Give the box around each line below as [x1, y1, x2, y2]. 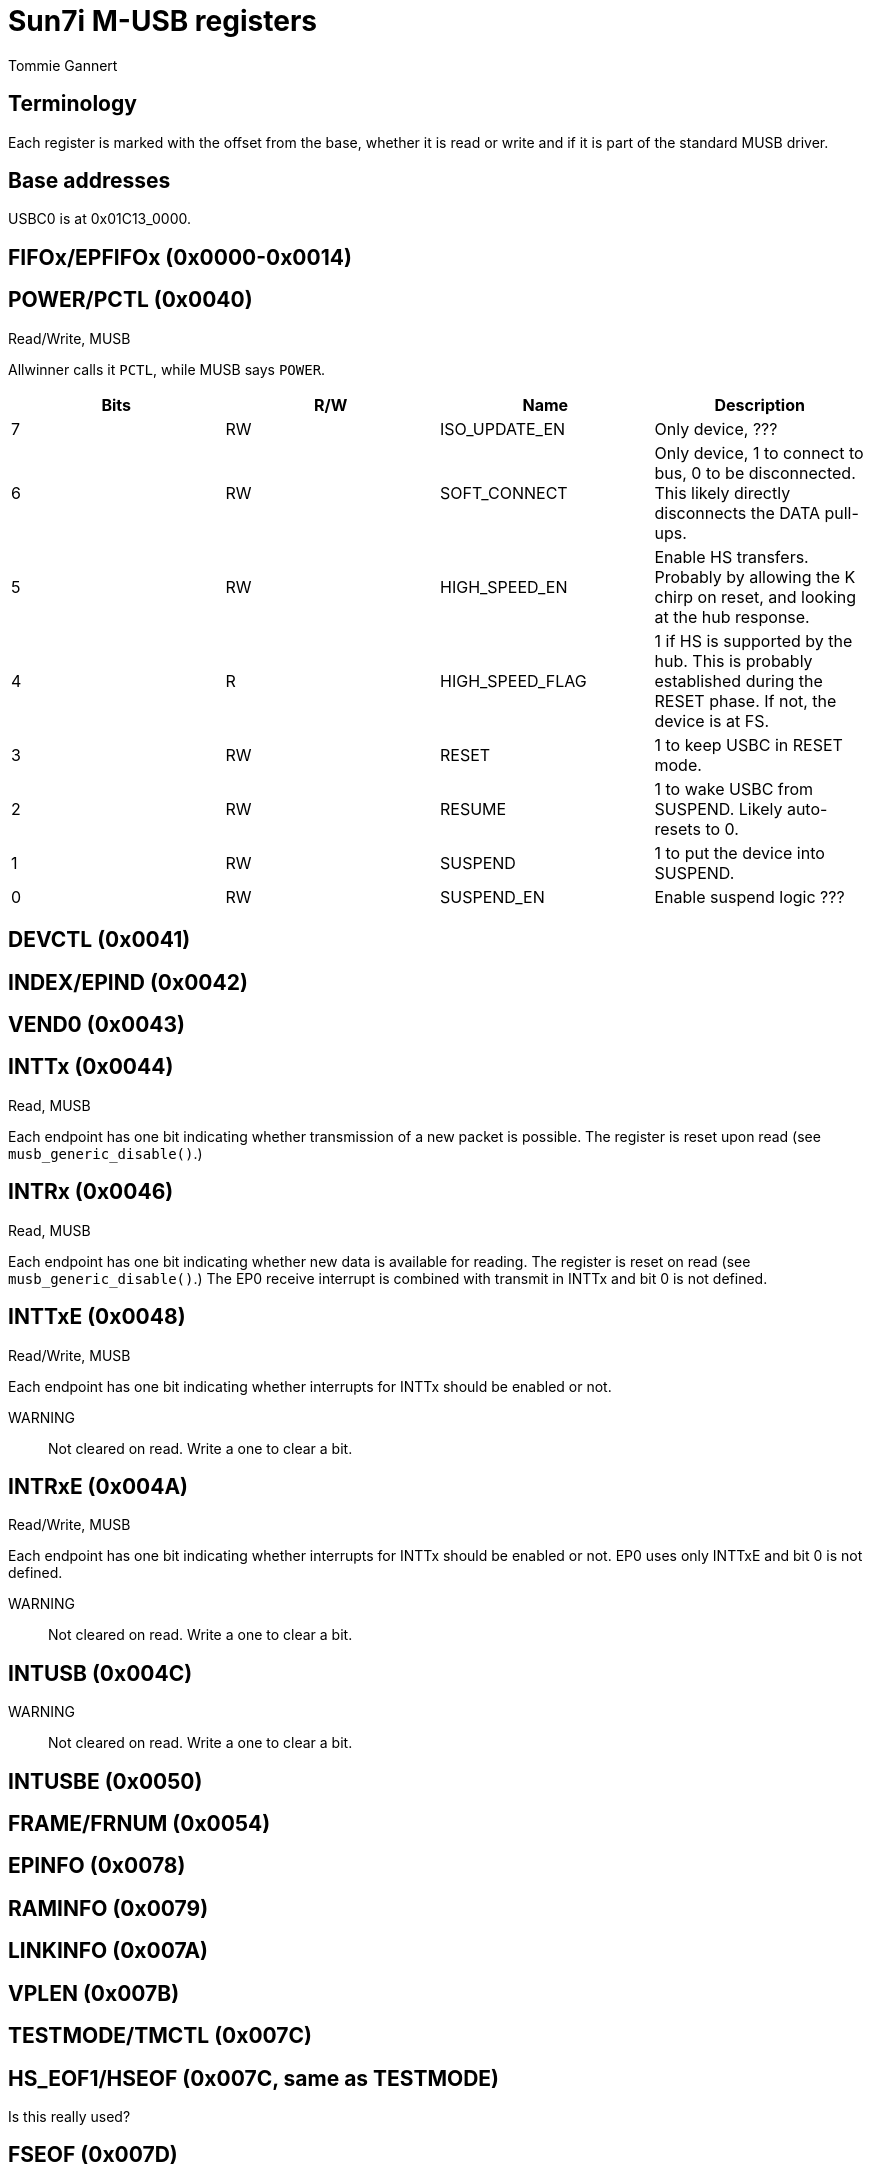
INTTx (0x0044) [8, 1054, 174, 1080]
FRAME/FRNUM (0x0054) [8, 1811, 271, 1837]
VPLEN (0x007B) [8, 1980, 180, 2006]
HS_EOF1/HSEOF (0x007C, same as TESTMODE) [8, 2065, 500, 2091]
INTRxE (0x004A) [8, 1473, 188, 1499]
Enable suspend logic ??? [654, 886, 845, 907]
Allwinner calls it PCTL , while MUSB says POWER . [8, 360, 326, 378]
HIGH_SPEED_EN [440, 576, 568, 597]
